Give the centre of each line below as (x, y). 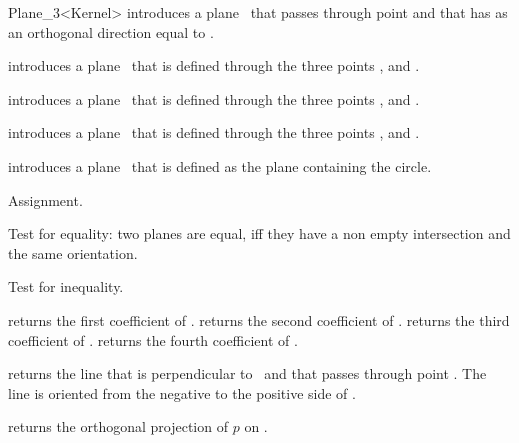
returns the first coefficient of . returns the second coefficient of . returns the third (259, 319)
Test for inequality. (66, 286)
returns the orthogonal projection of (118, 426)
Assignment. (45, 199)
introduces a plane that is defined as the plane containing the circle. (220, 165)
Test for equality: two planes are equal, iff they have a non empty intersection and (259, 233)
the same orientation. (73, 252)
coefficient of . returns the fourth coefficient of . (153, 339)
